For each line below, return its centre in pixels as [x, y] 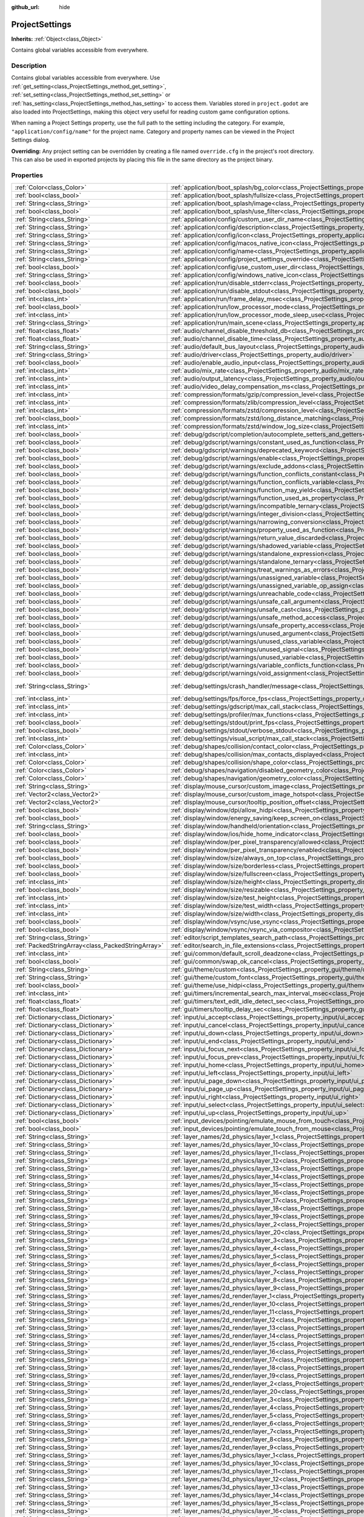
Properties [27, 175]
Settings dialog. [31, 140]
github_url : [25, 7]
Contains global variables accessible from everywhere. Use [86, 78]
